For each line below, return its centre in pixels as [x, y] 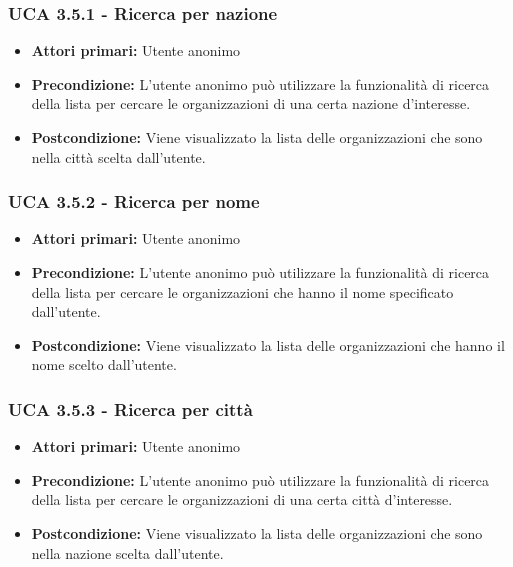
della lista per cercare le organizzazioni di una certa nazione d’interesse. [251, 103]
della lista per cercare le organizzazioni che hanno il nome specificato [242, 291]
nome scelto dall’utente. [104, 364]
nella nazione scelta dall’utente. [127, 552]
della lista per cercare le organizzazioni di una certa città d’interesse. [242, 499]
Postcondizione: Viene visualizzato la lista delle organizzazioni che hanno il [268, 344]
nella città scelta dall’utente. [118, 156]
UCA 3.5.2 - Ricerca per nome [134, 201]
